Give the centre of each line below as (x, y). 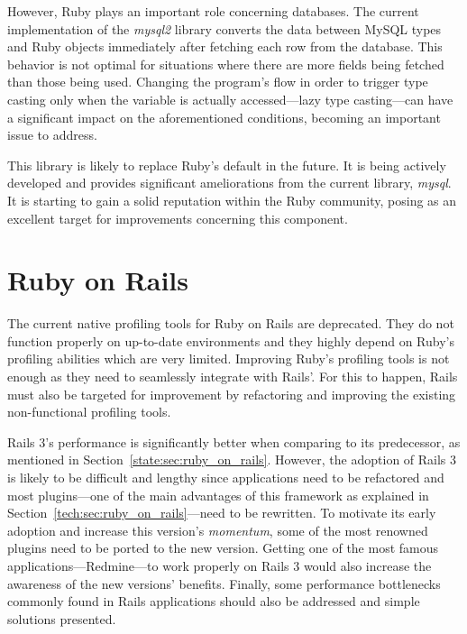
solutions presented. (62, 618)
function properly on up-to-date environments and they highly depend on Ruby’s (231, 340)
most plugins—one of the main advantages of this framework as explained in (218, 495)
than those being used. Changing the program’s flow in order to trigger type (218, 82)
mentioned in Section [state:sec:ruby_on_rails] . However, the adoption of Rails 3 (232, 459)
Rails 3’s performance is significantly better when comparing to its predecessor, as (234, 441)
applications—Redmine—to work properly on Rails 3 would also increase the (220, 565)
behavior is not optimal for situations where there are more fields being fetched (226, 64)
